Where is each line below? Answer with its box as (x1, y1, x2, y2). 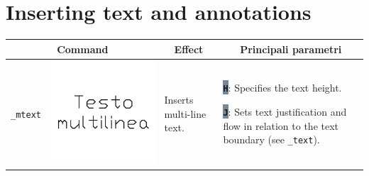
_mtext (11, 109, 41, 120)
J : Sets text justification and (223, 104, 347, 119)
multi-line (164, 106, 206, 121)
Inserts (164, 92, 194, 107)
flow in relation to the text (223, 118, 339, 133)
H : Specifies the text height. (223, 80, 342, 95)
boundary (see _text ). (223, 132, 320, 147)
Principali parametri (240, 41, 342, 56)
